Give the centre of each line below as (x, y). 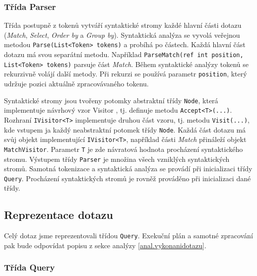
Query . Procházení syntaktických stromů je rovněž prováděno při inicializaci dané (128, 178)
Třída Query (30, 267)
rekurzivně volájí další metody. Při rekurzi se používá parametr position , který (126, 74)
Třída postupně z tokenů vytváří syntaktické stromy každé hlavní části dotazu (123, 25)
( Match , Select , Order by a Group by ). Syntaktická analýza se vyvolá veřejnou (122, 34)
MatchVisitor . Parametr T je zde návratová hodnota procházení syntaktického (124, 149)
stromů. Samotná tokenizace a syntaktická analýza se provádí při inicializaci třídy (128, 169)
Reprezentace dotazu (59, 215)
